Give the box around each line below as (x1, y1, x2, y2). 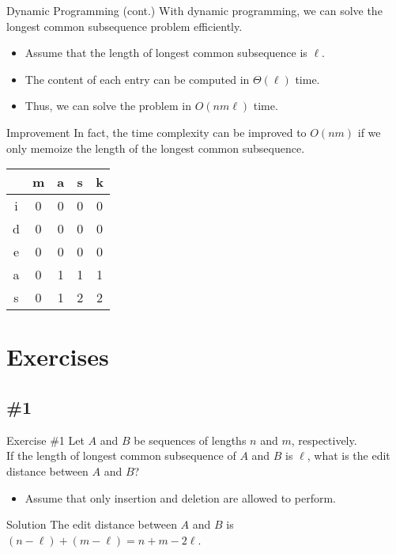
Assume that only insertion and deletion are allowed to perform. (25, 489, 336, 506)
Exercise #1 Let (6, 431, 85, 448)
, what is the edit (307, 447, 390, 464)
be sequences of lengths (134, 431, 247, 448)
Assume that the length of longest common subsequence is (25, 44, 307, 61)
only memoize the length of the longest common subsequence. (6, 139, 305, 156)
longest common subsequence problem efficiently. (6, 17, 243, 34)
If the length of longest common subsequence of (6, 447, 236, 464)
